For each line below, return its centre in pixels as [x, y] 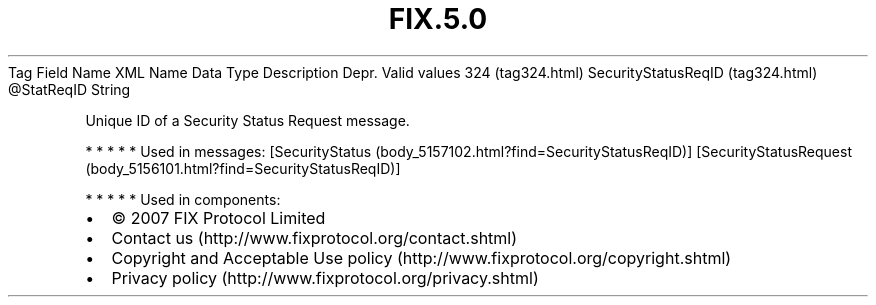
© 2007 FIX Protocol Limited [218, 217]
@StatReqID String [69, 89]
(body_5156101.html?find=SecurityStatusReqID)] [243, 168]
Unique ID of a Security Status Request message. [247, 120]
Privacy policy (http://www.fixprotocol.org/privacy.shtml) [325, 277]
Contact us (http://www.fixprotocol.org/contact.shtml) [314, 237]
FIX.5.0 [438, 19]
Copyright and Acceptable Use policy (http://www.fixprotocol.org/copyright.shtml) [421, 257]
